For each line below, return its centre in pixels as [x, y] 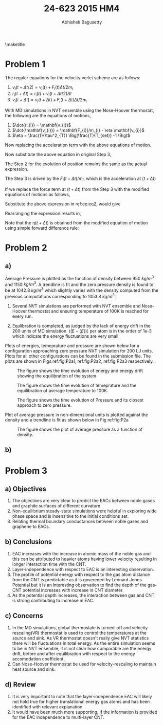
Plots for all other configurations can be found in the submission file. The [78, 356]
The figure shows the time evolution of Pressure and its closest [80, 400]
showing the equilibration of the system [57, 376]
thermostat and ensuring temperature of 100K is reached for [88, 311]
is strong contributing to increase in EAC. [53, 600]
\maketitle [15, 44]
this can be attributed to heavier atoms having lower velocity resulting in [84, 559]
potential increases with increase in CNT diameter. [73, 590]
